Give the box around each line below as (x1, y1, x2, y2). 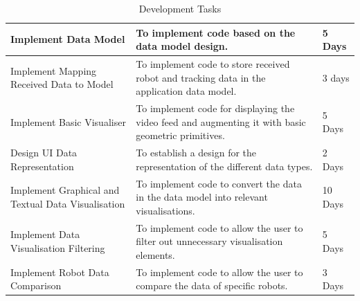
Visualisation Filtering (10, 240, 105, 255)
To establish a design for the (136, 145, 257, 160)
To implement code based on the (136, 25, 296, 39)
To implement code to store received (136, 57, 290, 71)
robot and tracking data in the (136, 70, 266, 84)
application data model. (136, 84, 237, 98)
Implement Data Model (10, 32, 125, 46)
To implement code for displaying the (136, 101, 295, 116)
